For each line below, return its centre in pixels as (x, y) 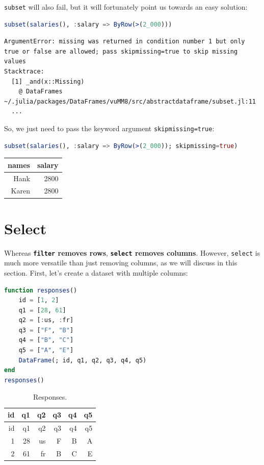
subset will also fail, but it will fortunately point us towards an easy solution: (126, 7)
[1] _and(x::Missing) (48, 81)
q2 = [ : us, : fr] (46, 320)
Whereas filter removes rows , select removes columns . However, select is (132, 252)
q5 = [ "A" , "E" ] (46, 350)
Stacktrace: (24, 72)
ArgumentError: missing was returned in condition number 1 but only (125, 42)
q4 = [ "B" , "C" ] (46, 340)
